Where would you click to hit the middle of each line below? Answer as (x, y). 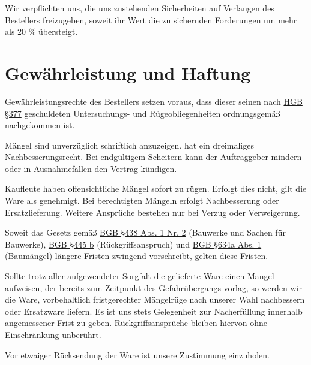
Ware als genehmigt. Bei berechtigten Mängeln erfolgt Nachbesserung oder (142, 200)
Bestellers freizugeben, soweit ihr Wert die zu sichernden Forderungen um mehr (151, 19)
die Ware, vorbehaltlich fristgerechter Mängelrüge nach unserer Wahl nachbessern (155, 299)
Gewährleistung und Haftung (128, 72)
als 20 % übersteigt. (41, 31)
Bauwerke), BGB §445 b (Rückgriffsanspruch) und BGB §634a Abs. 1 (133, 244)
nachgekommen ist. (40, 125)
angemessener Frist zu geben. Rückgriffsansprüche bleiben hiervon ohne (136, 323)
